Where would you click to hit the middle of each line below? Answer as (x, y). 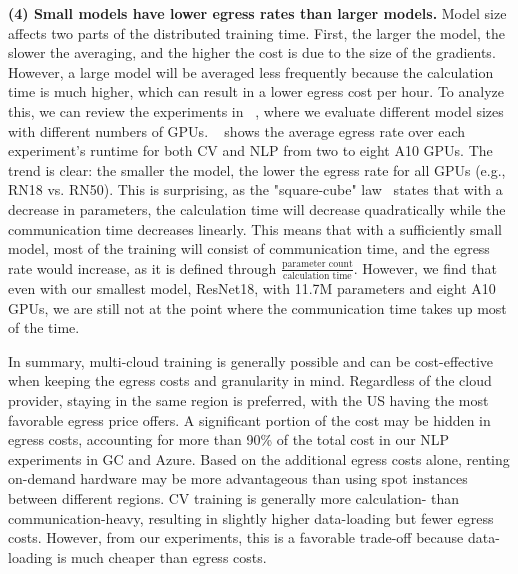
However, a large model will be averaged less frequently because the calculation (251, 71)
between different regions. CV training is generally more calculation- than (234, 497)
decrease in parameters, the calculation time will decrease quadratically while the (257, 208)
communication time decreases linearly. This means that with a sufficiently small (255, 228)
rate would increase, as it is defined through (142, 267)
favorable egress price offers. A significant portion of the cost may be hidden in (249, 419)
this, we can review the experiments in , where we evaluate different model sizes (256, 110)
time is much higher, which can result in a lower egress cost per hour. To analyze (256, 91)
